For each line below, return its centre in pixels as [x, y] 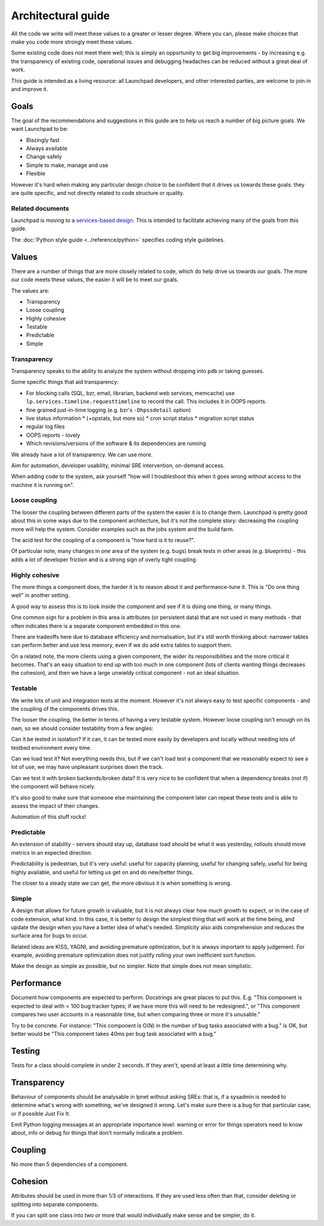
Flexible [36, 173]
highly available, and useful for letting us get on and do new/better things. [102, 872]
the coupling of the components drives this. [65, 708]
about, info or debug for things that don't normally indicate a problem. [97, 1133]
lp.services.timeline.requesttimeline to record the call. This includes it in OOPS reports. [146, 401]
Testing [25, 1051]
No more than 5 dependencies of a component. [70, 1164]
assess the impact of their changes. [55, 806]
